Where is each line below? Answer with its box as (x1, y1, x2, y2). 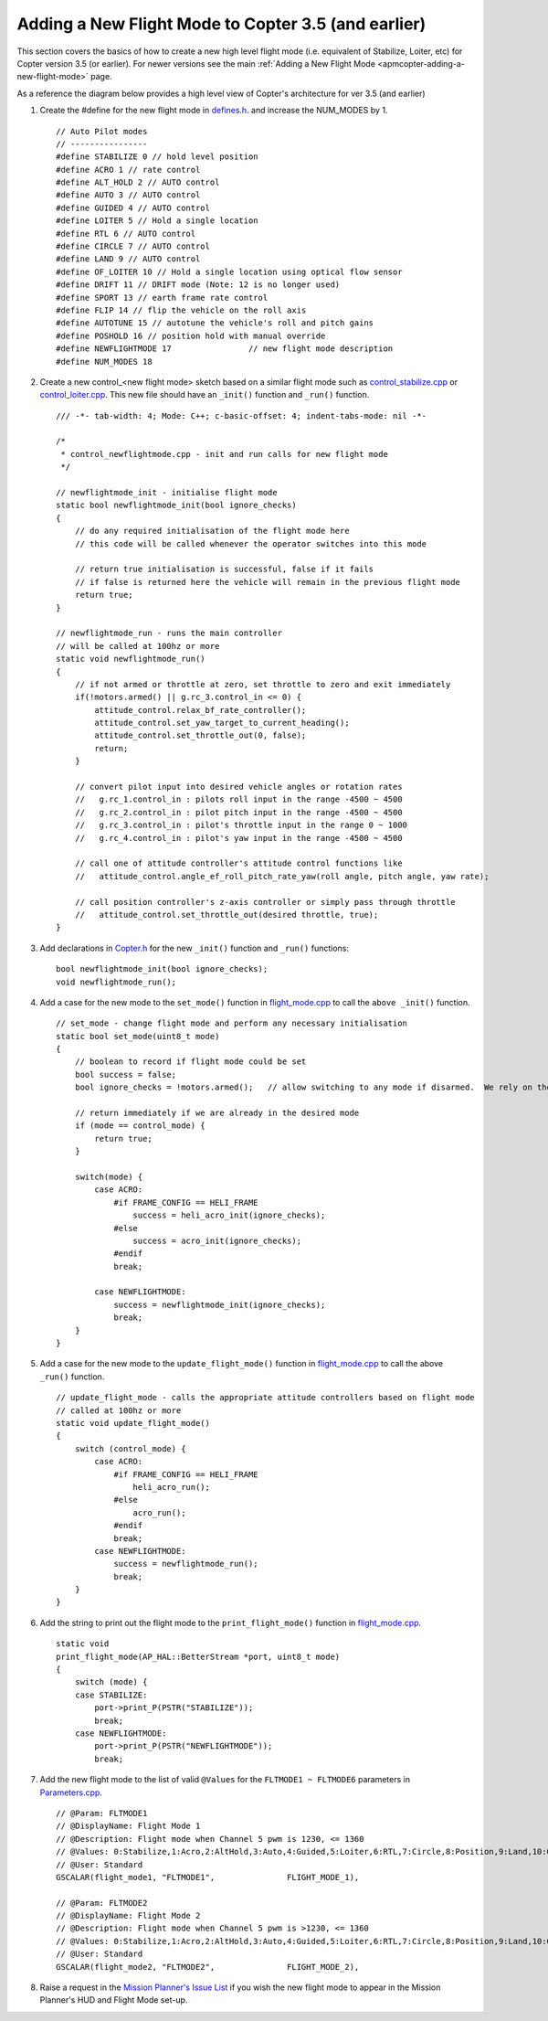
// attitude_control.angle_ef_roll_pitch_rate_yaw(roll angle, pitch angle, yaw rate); (74, 871, 490, 881)
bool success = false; (74, 1069, 177, 1080)
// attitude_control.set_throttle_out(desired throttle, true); (74, 909, 379, 920)
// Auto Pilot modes (56, 126, 148, 136)
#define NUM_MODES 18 (56, 356, 153, 367)
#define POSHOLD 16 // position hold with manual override (56, 330, 326, 341)
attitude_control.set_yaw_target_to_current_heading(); (94, 718, 351, 729)
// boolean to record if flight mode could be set (74, 1057, 307, 1067)
